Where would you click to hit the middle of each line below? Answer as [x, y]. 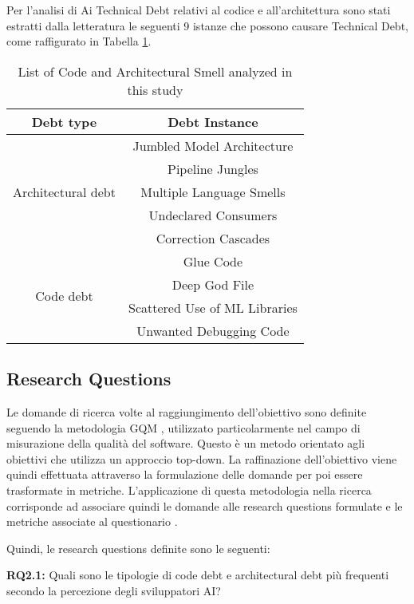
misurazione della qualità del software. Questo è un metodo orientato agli [186, 443]
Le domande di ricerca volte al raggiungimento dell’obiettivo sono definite [187, 411]
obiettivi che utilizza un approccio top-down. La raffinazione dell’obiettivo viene [202, 458]
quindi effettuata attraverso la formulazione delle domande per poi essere [185, 474]
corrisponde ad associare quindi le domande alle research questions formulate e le [205, 505]
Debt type [64, 121]
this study [155, 89]
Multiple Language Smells [213, 191]
